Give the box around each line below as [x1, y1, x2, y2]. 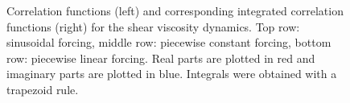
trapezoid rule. [6, 80, 79, 97]
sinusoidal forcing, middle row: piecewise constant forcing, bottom [6, 34, 331, 51]
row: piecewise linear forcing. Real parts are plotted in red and [6, 49, 315, 66]
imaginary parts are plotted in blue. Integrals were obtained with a [6, 65, 337, 82]
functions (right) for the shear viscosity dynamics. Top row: [6, 18, 300, 35]
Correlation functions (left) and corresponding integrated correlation [6, 2, 344, 19]
